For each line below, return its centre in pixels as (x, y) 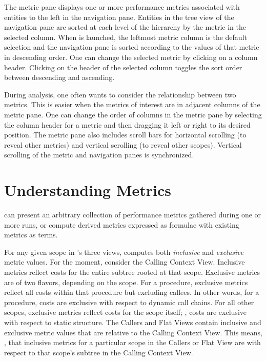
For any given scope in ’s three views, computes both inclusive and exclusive (124, 252)
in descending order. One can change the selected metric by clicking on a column (131, 57)
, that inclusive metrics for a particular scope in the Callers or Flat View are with (132, 342)
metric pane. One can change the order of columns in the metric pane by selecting (133, 114)
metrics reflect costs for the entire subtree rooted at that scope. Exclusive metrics (132, 272)
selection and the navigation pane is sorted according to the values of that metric (132, 47)
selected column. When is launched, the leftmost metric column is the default (126, 37)
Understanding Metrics (88, 190)
